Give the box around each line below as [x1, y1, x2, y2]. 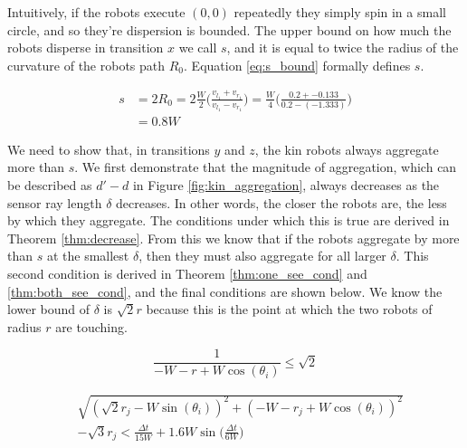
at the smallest [46, 246, 129, 265]
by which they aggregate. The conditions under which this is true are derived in [7, 211, 450, 230]
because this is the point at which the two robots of [146, 300, 433, 319]
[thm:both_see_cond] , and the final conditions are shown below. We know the [7, 281, 443, 300]
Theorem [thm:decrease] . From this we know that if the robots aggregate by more [7, 228, 460, 247]
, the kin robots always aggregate [254, 139, 439, 158]
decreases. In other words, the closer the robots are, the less [116, 193, 447, 212]
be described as [7, 176, 92, 195]
